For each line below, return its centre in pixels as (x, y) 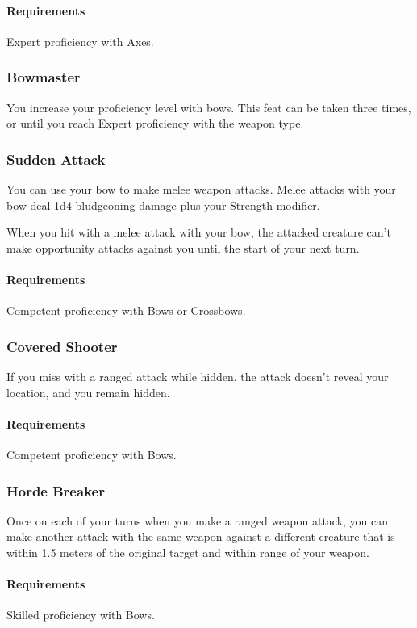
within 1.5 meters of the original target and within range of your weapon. (188, 552)
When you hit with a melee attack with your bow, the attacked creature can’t (199, 232)
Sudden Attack (56, 159)
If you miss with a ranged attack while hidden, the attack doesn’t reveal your (198, 376)
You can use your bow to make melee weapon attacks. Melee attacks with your (201, 189)
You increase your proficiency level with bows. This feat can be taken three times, (209, 107)
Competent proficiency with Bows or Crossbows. (126, 310)
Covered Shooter (62, 346)
